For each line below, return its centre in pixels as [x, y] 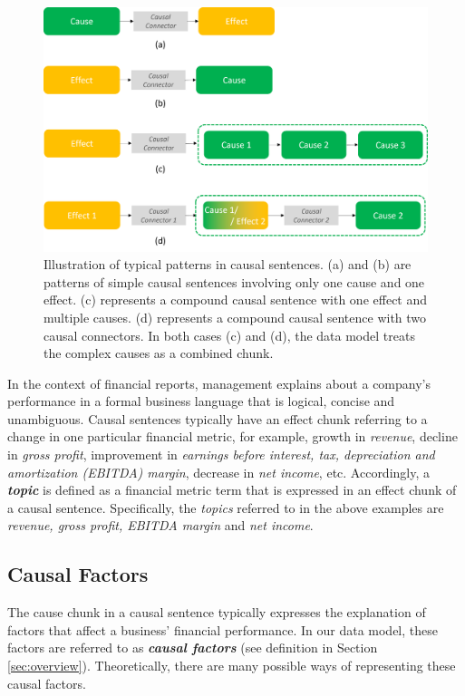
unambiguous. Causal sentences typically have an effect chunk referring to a [218, 418]
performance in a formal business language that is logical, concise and [201, 401]
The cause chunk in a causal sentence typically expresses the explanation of [217, 612]
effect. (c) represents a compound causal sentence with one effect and [236, 300]
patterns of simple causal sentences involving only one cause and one [234, 281]
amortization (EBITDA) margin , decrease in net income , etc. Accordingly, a [219, 472]
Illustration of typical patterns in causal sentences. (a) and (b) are [228, 264]
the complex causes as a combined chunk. [159, 353]
